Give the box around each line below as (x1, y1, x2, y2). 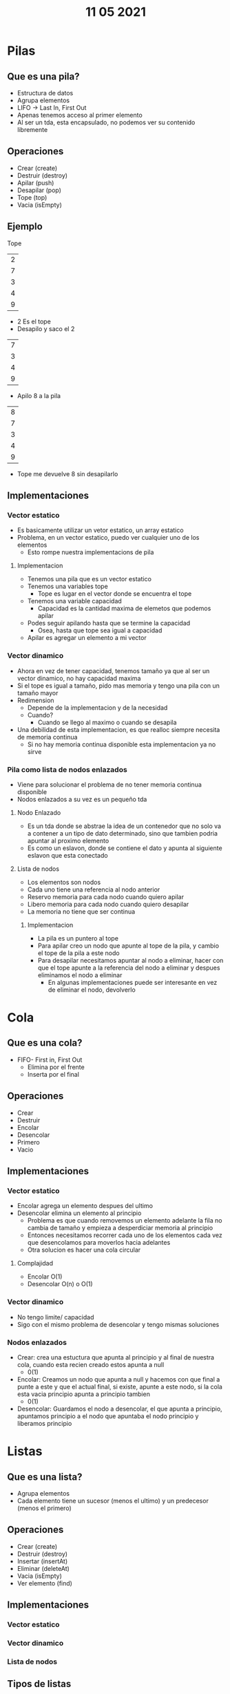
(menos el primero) (17, 1504, 72, 1512)
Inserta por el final (27, 1070, 79, 1078)
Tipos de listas (7, 1678, 72, 1690)
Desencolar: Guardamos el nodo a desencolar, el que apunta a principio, (17, 1404, 222, 1413)
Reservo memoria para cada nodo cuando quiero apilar (27, 892, 185, 901)
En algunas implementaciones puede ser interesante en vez (48, 978, 218, 986)
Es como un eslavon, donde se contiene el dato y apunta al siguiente (27, 844, 222, 852)
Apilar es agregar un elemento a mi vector (27, 634, 147, 642)
